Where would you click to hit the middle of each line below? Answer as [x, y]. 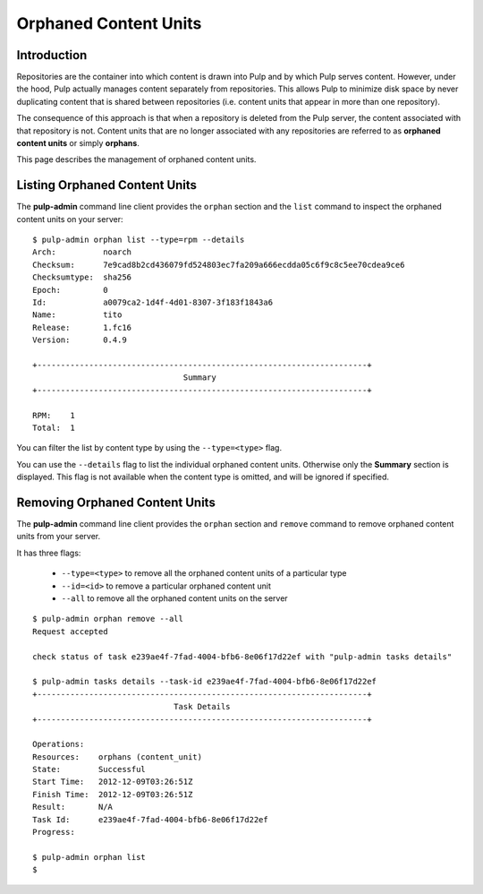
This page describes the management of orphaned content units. [136, 159]
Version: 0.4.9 [80, 340]
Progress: [54, 832]
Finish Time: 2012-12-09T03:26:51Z [113, 794]
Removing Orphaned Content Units [116, 502]
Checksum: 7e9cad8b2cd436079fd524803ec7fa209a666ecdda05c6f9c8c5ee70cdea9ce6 [219, 265]
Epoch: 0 [70, 290]
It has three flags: [49, 553]
